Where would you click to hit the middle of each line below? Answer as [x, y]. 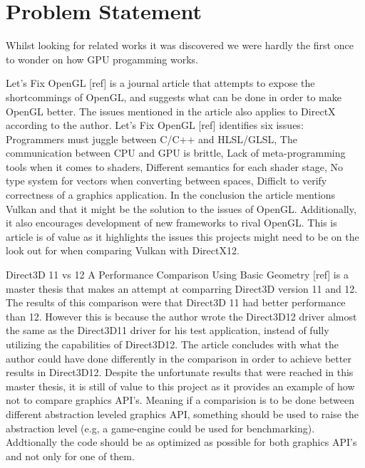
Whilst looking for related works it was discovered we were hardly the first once [180, 45]
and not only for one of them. [70, 456]
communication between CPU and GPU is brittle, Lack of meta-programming [176, 153]
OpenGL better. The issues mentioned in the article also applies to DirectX [171, 111]
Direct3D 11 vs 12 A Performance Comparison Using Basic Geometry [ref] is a [177, 275]
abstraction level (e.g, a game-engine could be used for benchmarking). [160, 428]
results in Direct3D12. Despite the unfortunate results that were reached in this [180, 372]
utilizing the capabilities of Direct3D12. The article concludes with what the [172, 344]
